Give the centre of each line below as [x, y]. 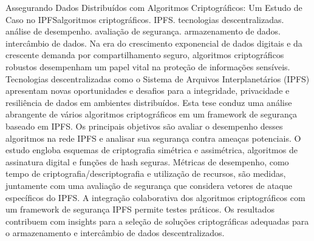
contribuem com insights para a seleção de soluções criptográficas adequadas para [157, 221]
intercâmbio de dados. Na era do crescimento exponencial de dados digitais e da [154, 43]
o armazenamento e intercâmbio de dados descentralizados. [115, 233]
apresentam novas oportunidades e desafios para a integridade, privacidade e [148, 91]
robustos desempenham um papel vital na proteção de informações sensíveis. [148, 66]
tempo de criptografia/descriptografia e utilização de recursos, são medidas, [146, 173]
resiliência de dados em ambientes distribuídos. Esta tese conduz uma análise [149, 102]
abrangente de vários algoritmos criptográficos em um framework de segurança [152, 114]
